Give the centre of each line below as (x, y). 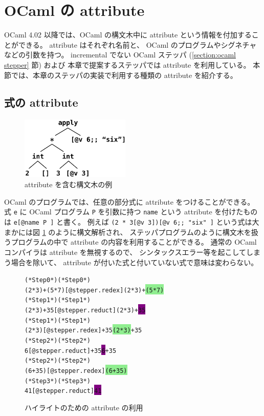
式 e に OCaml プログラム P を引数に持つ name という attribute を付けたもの (131, 212)
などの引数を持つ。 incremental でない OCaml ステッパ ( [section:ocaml (120, 55)
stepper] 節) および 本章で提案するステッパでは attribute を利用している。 (127, 64)
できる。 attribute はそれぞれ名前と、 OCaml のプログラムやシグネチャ (137, 44)
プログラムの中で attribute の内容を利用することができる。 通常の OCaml (134, 242)
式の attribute (41, 102)
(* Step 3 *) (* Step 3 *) (58, 381)
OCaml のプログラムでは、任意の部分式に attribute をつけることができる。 (129, 201)
